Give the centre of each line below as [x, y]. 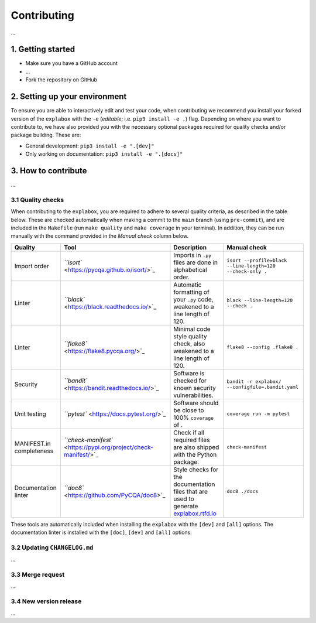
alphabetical [190, 269]
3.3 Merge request [38, 575]
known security [195, 388]
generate [186, 506]
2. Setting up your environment [69, 97]
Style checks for [196, 470]
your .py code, [193, 299]
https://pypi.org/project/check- [110, 447]
